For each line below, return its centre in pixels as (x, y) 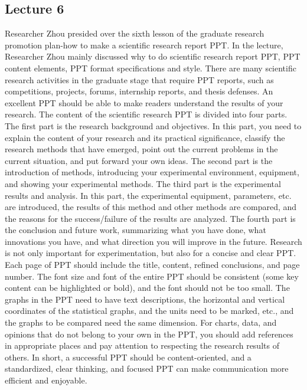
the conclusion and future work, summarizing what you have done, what (135, 230)
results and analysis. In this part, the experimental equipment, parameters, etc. (148, 195)
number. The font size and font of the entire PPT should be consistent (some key (152, 276)
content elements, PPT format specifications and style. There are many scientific (151, 68)
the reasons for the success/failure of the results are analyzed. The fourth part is (150, 218)
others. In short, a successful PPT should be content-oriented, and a (128, 357)
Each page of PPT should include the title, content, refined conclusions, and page (152, 265)
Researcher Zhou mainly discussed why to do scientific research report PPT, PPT (153, 56)
